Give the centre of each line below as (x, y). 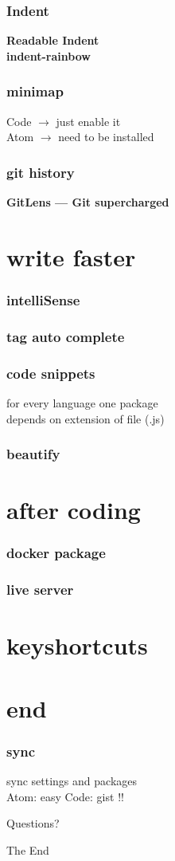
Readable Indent (53, 40)
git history (41, 172)
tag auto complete (66, 336)
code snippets (51, 373)
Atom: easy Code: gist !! (65, 796)
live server (40, 590)
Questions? (33, 823)
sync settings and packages (72, 780)
